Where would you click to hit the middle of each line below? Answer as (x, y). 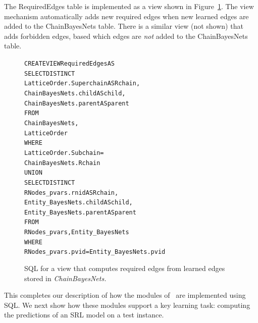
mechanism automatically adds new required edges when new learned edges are (126, 16)
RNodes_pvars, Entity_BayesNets (77, 232)
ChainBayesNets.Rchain (62, 163)
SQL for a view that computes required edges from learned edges (125, 268)
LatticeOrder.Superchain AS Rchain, (82, 84)
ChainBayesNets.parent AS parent (77, 103)
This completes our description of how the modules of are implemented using (125, 295)
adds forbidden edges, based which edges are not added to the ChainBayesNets (126, 36)
